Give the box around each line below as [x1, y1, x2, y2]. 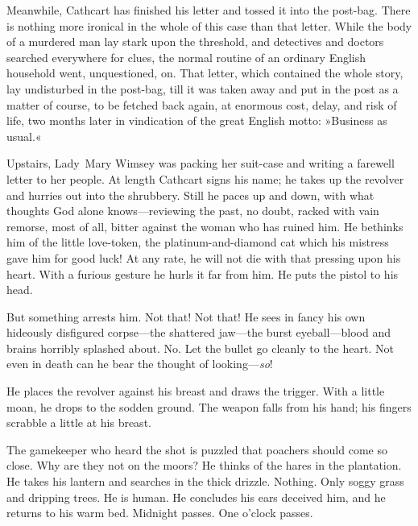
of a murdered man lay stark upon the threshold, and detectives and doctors [6, 33, 384, 50]
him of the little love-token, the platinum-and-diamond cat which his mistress [6, 234, 389, 251]
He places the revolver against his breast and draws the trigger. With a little [6, 383, 385, 400]
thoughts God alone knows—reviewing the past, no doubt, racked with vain [6, 202, 379, 219]
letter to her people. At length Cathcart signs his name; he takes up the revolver [6, 170, 404, 187]
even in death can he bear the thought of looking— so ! [6, 355, 273, 372]
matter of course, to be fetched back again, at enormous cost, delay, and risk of [6, 96, 397, 113]
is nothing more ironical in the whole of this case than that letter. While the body [6, 17, 412, 34]
